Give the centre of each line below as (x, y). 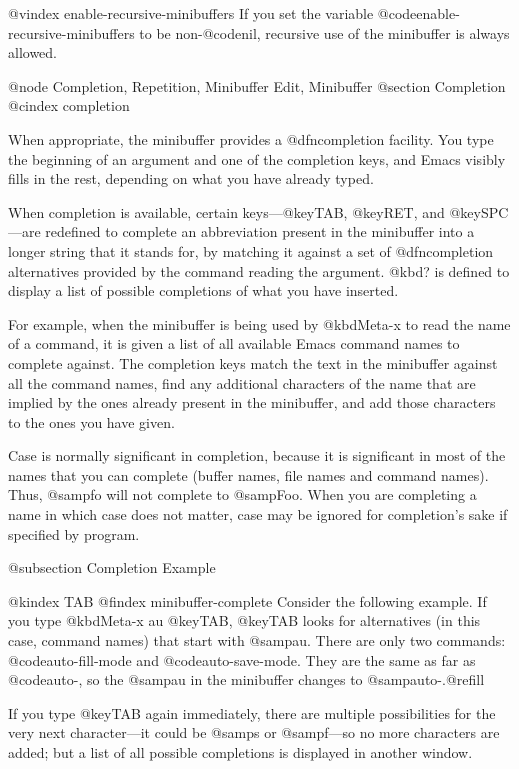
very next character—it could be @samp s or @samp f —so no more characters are (254, 732)
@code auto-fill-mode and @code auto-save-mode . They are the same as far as (242, 659)
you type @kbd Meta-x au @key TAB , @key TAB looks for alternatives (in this (244, 620)
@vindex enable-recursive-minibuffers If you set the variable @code (212, 13)
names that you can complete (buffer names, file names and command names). (248, 474)
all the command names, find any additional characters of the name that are (242, 382)
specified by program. (74, 533)
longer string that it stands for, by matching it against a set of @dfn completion (251, 250)
